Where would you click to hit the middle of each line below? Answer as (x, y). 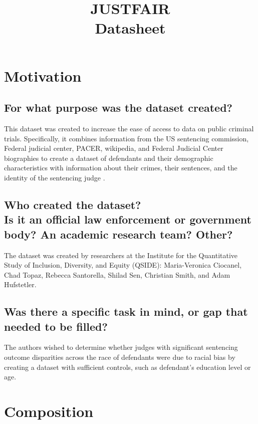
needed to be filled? (56, 326)
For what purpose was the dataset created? (118, 108)
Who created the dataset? (73, 204)
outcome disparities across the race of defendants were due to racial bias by (120, 357)
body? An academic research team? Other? (118, 234)
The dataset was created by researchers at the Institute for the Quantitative (121, 255)
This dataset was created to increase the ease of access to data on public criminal (129, 128)
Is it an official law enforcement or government (128, 219)
